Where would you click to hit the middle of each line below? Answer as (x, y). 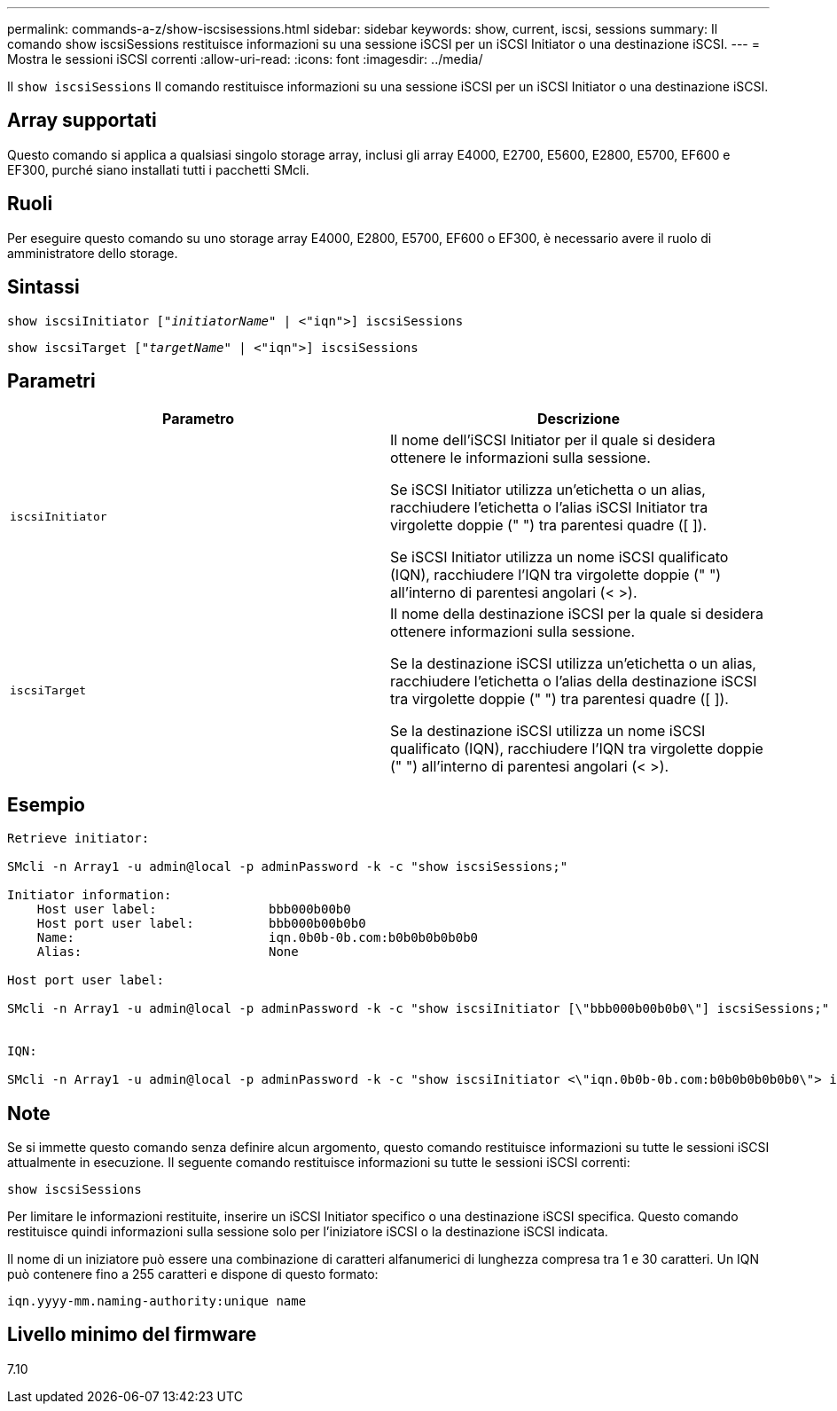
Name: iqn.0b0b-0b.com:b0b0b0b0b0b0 (258, 938)
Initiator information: (90, 895)
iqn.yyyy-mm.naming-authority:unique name (157, 1301)
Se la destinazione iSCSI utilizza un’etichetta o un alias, (573, 664)
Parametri (51, 380)
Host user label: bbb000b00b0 (194, 909)
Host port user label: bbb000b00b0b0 (201, 924)
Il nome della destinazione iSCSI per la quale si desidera (577, 614)
